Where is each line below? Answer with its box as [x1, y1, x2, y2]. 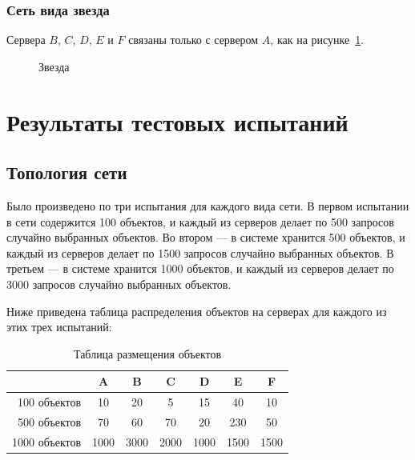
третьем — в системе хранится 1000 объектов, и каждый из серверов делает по [6, 260, 394, 277]
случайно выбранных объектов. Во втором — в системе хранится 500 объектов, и [6, 229, 405, 246]
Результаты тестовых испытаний [6, 105, 349, 138]
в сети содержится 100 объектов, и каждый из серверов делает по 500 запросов [6, 213, 394, 230]
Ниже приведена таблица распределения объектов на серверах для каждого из [6, 302, 387, 319]
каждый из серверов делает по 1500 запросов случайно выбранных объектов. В [6, 244, 394, 261]
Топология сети [6, 160, 127, 185]
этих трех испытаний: [6, 318, 112, 335]
